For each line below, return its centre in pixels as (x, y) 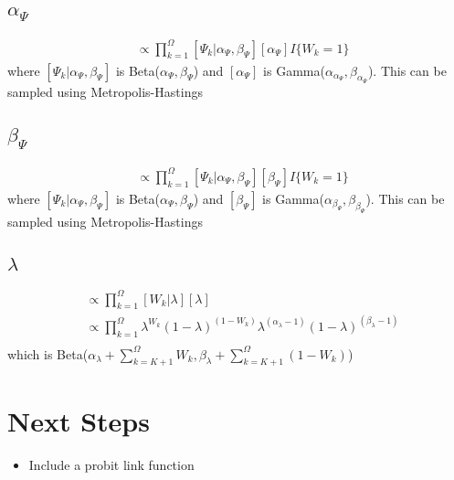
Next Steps (79, 420)
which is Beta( (48, 353)
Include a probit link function (111, 464)
